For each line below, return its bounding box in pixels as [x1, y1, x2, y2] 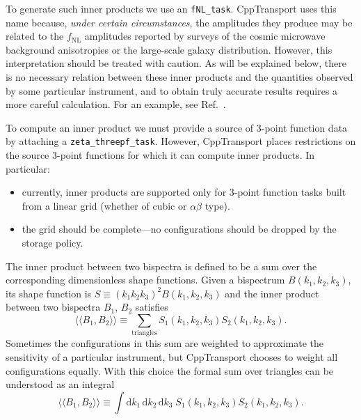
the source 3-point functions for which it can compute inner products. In [6, 148, 315, 162]
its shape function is [6, 286, 92, 300]
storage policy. [22, 235, 83, 250]
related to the [6, 29, 64, 43]
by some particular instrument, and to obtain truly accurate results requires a [6, 83, 338, 98]
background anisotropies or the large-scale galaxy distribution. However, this [6, 42, 332, 56]
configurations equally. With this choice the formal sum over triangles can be [6, 363, 334, 378]
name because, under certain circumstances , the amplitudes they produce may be [6, 15, 353, 29]
